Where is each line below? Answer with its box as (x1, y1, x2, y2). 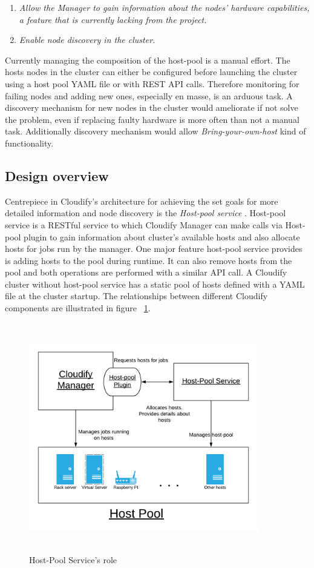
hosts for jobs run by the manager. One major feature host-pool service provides (5, 242, 303, 255)
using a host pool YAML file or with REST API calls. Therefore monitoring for (5, 77, 299, 90)
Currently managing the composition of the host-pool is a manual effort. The (5, 53, 290, 66)
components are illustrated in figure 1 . (5, 302, 151, 314)
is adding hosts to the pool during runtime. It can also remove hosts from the (5, 254, 292, 266)
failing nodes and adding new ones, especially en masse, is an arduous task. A (5, 89, 293, 102)
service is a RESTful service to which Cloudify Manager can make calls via (5, 218, 283, 231)
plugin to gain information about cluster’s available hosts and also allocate (24, 230, 300, 243)
